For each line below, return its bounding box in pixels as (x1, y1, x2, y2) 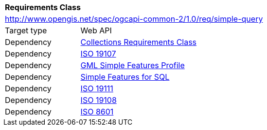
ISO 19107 (80, 49, 116, 58)
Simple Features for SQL (80, 72, 170, 82)
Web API (80, 26, 112, 35)
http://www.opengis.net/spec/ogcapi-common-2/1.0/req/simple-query (5, 14, 263, 24)
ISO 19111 (80, 84, 113, 93)
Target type (5, 26, 47, 35)
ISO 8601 (80, 107, 114, 116)
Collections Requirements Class (80, 37, 197, 47)
